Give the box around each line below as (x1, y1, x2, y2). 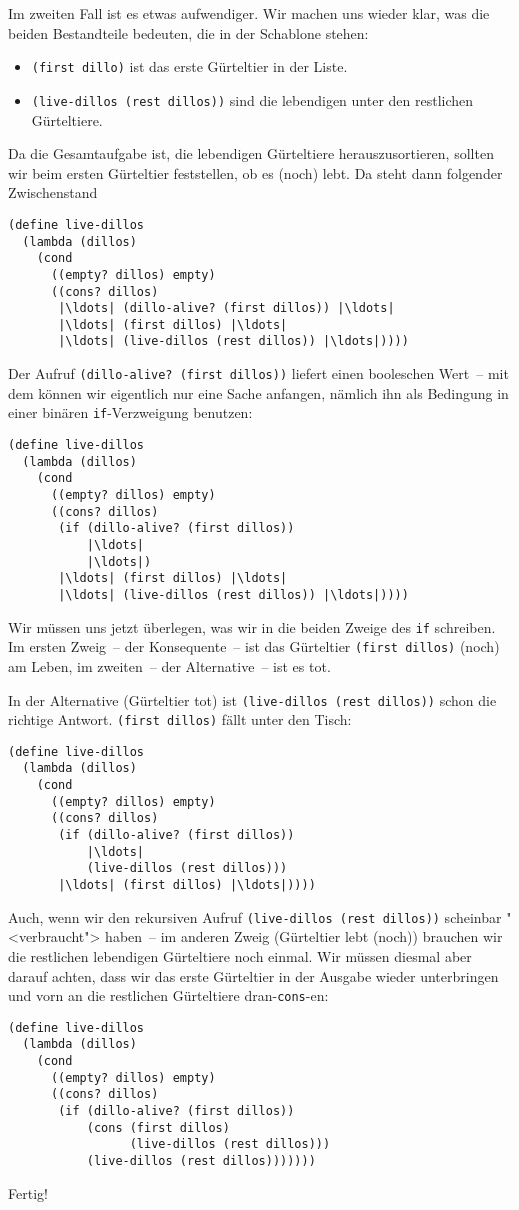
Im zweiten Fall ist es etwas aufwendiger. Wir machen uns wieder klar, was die (8, 3, 490, 23)
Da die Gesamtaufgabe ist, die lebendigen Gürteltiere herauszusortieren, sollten (8, 143, 494, 164)
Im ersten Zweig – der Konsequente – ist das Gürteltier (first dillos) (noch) (8, 636, 500, 657)
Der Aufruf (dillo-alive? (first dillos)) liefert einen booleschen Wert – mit (8, 363, 509, 384)
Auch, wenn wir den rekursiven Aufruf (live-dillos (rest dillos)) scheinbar (8, 906, 502, 927)
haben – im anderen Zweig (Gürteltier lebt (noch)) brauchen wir (105, 926, 503, 947)
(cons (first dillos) (86, 1120, 230, 1135)
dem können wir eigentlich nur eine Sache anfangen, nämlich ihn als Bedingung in (8, 382, 509, 403)
